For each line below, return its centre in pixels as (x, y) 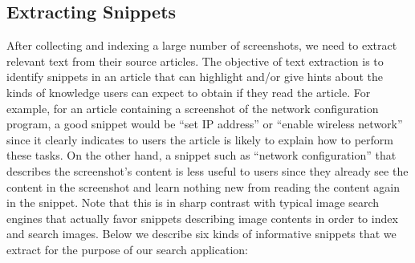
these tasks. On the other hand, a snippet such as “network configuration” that (201, 155)
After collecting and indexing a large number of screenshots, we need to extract (202, 45)
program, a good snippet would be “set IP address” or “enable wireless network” (205, 124)
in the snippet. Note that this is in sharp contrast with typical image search (193, 202)
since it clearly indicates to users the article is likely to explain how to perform (200, 139)
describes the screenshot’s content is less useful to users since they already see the (207, 170)
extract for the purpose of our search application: (127, 249)
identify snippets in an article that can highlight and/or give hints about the (195, 77)
